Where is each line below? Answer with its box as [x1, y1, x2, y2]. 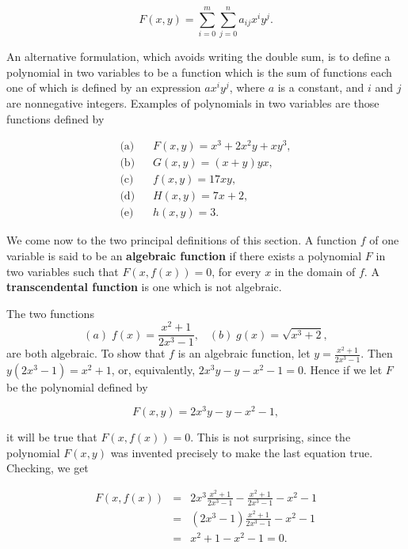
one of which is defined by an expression [6, 79, 201, 96]
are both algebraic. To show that [6, 345, 166, 362]
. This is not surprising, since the [190, 429, 351, 445]
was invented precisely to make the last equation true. [110, 444, 373, 460]
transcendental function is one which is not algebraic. [6, 278, 282, 295]
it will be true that [6, 429, 97, 445]
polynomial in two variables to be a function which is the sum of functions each [6, 63, 392, 80]
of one [369, 232, 399, 248]
